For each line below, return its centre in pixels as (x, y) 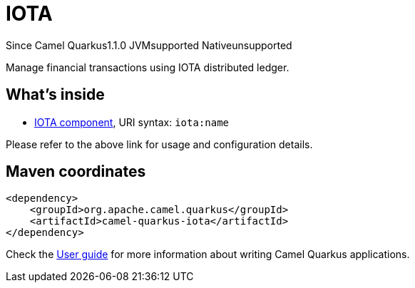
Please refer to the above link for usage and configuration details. (159, 144)
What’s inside (55, 95)
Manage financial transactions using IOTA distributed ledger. (148, 67)
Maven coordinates (76, 172)
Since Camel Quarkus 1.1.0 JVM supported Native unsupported (149, 45)
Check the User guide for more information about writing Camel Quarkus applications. (208, 254)
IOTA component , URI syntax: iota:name (132, 122)
